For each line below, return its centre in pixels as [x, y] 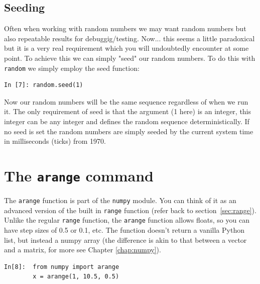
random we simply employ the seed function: [72, 68]
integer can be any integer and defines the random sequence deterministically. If [127, 121]
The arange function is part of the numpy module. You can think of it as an [120, 200]
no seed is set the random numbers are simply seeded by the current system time [129, 131]
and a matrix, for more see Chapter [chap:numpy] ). [83, 250]
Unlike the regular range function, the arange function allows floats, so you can [127, 220]
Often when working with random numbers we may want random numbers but [125, 28]
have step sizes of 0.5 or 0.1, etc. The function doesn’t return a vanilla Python [124, 230]
